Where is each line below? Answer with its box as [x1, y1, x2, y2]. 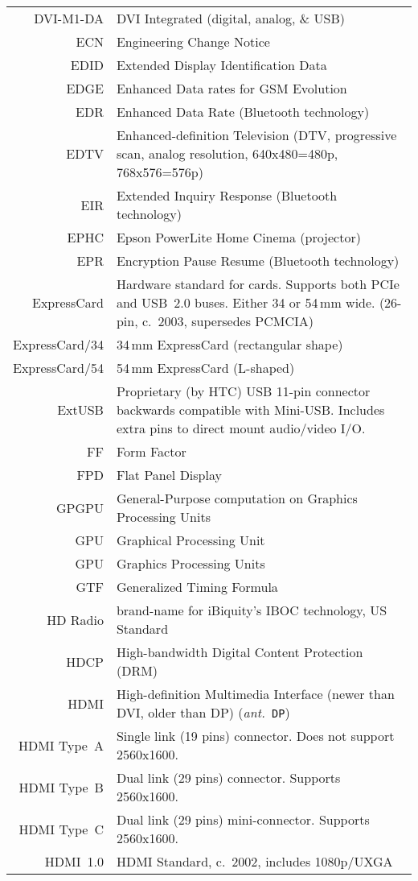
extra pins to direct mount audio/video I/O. [116, 419, 366, 437]
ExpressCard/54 [13, 358, 104, 377]
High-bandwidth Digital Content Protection [116, 643, 363, 661]
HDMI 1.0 [44, 852, 104, 871]
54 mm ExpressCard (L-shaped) [116, 358, 295, 377]
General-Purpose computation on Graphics [116, 489, 358, 507]
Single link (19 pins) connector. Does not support [116, 726, 395, 745]
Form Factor [116, 442, 186, 461]
